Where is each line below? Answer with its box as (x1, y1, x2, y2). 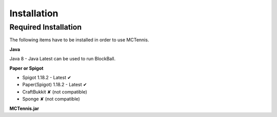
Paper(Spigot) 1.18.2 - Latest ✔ (22, 82, 87, 88)
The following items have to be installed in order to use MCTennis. (9, 37, 149, 43)
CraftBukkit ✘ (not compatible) (22, 88, 87, 95)
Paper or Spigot (9, 65, 44, 71)
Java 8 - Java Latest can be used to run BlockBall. (9, 56, 115, 62)
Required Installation (9, 22, 82, 32)
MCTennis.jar (9, 105, 39, 111)
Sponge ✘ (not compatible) (22, 96, 81, 102)
